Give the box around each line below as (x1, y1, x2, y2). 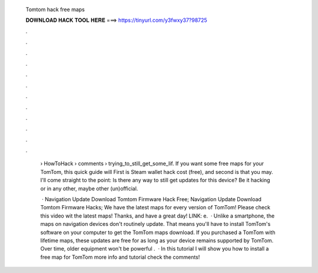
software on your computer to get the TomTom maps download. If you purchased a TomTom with (40, 229, 276, 236)
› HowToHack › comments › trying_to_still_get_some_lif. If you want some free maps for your (40, 160, 264, 167)
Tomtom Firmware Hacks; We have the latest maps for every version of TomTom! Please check (40, 204, 271, 211)
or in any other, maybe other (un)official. (40, 185, 138, 192)
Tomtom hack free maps (25, 6, 85, 13)
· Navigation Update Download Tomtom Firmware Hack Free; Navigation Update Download (41, 196, 262, 203)
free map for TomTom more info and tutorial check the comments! (40, 254, 200, 261)
